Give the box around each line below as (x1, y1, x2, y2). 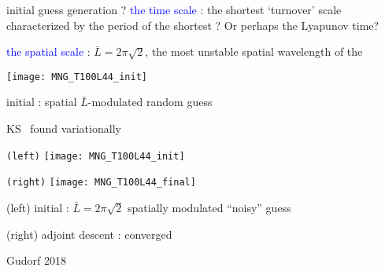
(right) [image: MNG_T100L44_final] (6, 177, 196, 189)
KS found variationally (6, 120, 121, 137)
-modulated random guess (87, 93, 213, 110)
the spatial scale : (6, 43, 91, 60)
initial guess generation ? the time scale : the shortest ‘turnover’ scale (6, 2, 342, 17)
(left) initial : (6, 199, 69, 215)
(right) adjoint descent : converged (6, 225, 172, 242)
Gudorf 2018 (6, 252, 66, 269)
